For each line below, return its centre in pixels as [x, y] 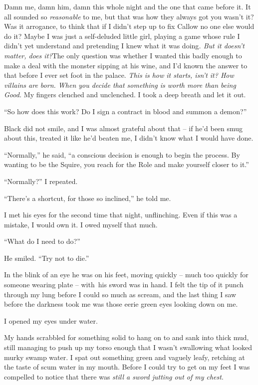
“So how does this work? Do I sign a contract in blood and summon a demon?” [126, 111]
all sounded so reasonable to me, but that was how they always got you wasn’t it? [129, 16]
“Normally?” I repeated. [41, 181]
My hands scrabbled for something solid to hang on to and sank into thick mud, [127, 337]
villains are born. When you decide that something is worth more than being [120, 85]
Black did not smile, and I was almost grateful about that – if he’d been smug [124, 128]
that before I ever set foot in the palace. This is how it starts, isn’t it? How [119, 75]
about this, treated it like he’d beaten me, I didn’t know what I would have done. [129, 138]
